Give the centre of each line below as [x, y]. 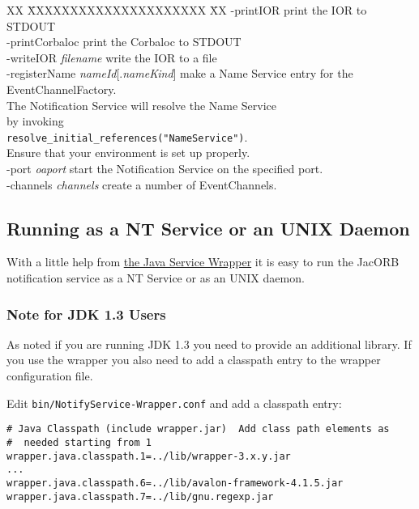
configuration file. [50, 375]
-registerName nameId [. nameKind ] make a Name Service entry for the [180, 73]
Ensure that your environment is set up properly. [128, 153]
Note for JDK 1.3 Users [86, 314]
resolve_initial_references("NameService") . [127, 136]
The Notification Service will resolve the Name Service [142, 105]
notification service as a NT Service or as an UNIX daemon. [156, 277]
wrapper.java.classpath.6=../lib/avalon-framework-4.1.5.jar [175, 483]
